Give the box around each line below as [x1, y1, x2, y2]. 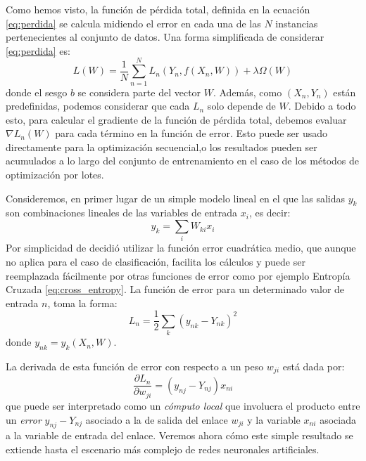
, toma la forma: [47, 295, 118, 310]
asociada [320, 412, 356, 427]
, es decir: [248, 205, 291, 220]
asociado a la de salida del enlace [85, 412, 228, 427]
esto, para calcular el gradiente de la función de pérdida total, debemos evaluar [6, 112, 347, 126]
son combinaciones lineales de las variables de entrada [6, 205, 238, 220]
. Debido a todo [288, 98, 356, 113]
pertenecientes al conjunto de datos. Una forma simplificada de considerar [6, 30, 324, 44]
